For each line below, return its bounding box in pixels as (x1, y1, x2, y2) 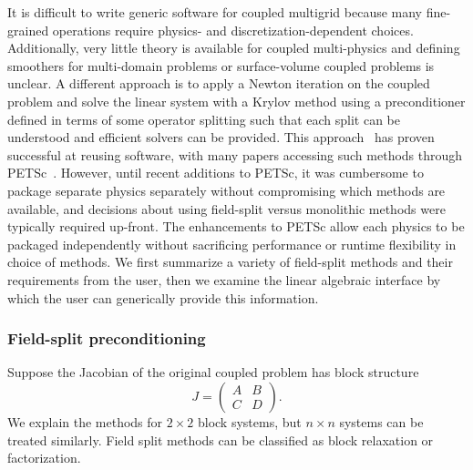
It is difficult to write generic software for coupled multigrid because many (7, 3, 423, 21)
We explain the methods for (7, 412, 163, 431)
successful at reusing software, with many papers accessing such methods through (7, 145, 463, 164)
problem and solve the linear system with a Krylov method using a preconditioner (7, 91, 466, 110)
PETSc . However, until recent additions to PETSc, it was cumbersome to (7, 163, 424, 182)
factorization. (7, 448, 81, 467)
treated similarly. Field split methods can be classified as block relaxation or (7, 430, 434, 449)
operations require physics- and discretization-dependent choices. (52, 20, 414, 39)
